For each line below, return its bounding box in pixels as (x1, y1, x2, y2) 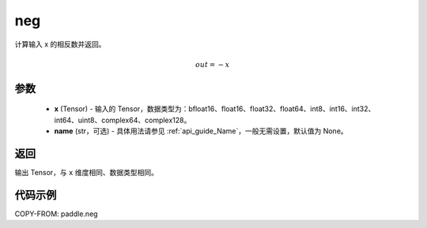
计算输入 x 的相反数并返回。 (14, 39, 106, 49)
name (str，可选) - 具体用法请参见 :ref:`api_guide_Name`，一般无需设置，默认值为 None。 (54, 126, 348, 136)
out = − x (195, 60, 230, 69)
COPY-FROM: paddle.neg (14, 209, 98, 219)
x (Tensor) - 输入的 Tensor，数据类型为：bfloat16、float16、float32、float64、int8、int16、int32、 (54, 104, 376, 114)
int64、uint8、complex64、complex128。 (54, 115, 191, 125)
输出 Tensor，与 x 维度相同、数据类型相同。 (14, 168, 158, 178)
